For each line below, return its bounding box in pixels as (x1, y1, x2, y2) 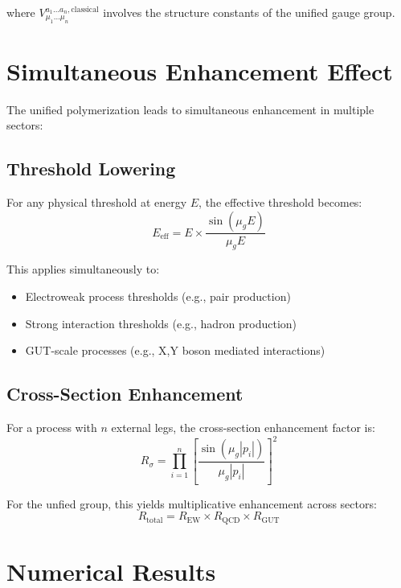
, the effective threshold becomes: (198, 193, 362, 210)
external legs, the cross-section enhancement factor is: (111, 418, 375, 435)
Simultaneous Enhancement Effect (6, 54, 393, 87)
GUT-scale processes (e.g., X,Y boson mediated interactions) (25, 342, 325, 359)
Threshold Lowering (6, 156, 176, 181)
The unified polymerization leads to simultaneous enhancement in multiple (6, 101, 374, 117)
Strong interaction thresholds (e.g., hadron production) (25, 315, 297, 331)
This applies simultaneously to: (6, 261, 160, 278)
